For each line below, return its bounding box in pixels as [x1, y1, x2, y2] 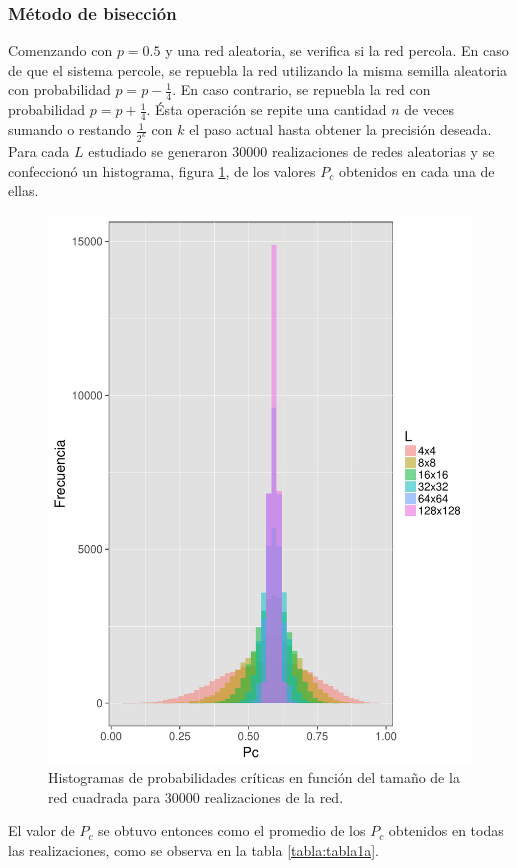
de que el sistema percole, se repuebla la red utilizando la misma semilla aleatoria [8, 59, 508, 80]
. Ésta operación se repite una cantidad [146, 99, 387, 120]
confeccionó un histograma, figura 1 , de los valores [8, 160, 316, 181]
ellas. [8, 180, 39, 201]
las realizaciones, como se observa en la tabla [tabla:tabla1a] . [8, 839, 379, 860]
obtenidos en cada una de [338, 160, 495, 181]
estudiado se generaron [88, 140, 228, 161]
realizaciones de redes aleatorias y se [271, 140, 495, 161]
